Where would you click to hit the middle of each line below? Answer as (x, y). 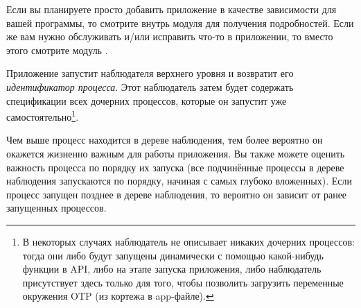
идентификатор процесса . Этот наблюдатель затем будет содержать (150, 86)
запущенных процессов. (56, 208)
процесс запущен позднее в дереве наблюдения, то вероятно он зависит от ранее (177, 194)
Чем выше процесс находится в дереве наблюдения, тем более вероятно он (165, 140)
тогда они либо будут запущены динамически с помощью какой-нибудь (173, 255)
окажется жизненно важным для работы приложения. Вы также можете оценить (176, 153)
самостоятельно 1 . (43, 115)
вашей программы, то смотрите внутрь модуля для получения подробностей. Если (180, 23)
